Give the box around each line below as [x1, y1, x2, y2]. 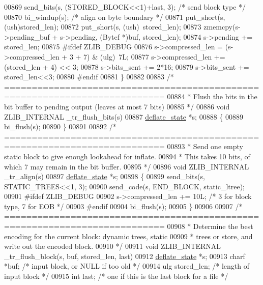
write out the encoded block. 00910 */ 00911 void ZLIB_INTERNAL [4, 241, 221, 251]
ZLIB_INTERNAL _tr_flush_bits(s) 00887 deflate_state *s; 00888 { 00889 [4, 111, 243, 122]
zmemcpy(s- [203, 21, 241, 32]
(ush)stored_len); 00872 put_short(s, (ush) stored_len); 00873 [4, 21, 201, 32]
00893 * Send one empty [167, 141, 243, 152]
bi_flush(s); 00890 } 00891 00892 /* [4, 121, 116, 132]
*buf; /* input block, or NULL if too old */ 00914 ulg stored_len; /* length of [4, 261, 250, 271]
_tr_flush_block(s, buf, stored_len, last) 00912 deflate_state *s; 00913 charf [4, 250, 245, 261]
